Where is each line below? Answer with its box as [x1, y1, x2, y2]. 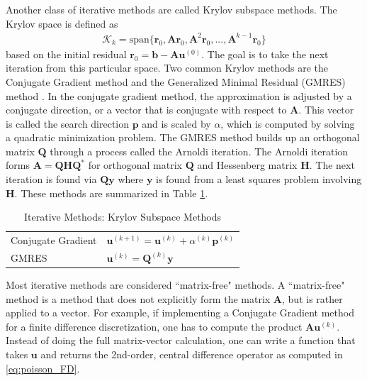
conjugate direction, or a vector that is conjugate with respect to [6, 102, 287, 117]
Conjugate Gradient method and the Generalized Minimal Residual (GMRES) [6, 74, 346, 89]
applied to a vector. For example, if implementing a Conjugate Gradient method [6, 305, 354, 320]
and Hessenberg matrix [197, 158, 298, 172]
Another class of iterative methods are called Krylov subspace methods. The [6, 2, 337, 16]
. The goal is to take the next [201, 46, 329, 61]
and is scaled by [142, 116, 211, 131]
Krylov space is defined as [6, 16, 118, 31]
